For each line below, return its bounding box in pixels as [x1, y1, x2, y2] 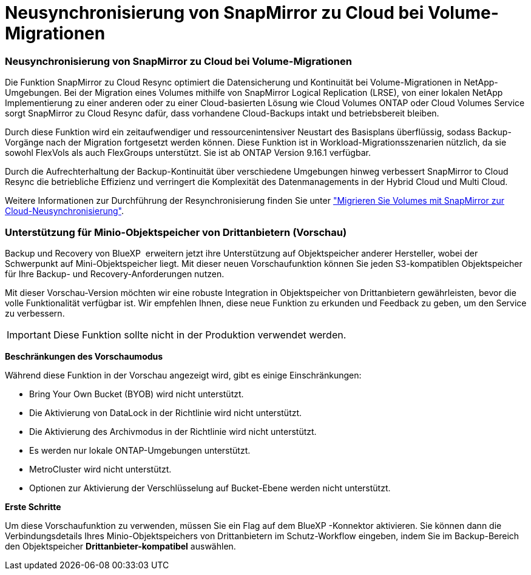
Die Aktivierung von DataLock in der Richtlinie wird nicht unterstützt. [29, 407, 302, 418]
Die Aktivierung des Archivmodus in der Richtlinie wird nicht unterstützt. [29, 426, 317, 437]
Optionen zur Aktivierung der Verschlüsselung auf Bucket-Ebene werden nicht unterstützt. [29, 482, 391, 493]
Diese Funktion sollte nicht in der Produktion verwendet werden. [53, 328, 347, 341]
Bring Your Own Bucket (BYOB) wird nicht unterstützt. [29, 388, 244, 399]
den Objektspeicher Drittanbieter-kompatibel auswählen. [5, 540, 236, 551]
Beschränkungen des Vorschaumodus [5, 351, 163, 361]
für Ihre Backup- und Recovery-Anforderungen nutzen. [5, 268, 225, 279]
